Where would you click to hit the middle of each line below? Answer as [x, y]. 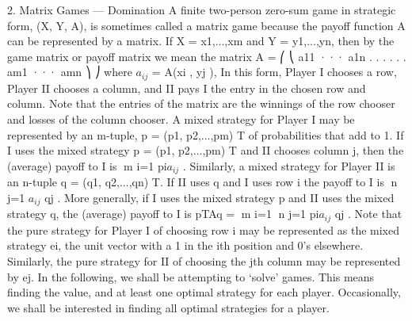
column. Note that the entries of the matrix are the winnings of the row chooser [201, 103]
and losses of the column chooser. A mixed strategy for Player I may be [181, 119]
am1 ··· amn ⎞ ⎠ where [70, 72]
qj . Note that [368, 214]
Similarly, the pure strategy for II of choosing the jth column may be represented [204, 260]
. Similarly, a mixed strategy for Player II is [289, 165]
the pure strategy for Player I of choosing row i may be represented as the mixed [204, 229]
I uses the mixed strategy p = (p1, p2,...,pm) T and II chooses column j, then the [206, 150]
